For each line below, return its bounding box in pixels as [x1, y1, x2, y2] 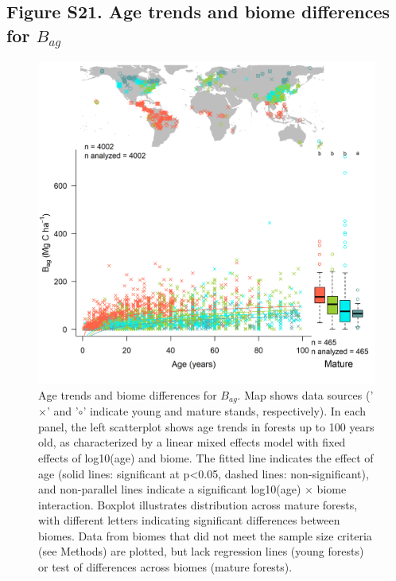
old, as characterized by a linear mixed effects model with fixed [38, 434, 346, 450]
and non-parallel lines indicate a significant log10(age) [38, 481, 301, 497]
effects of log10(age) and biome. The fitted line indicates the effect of [38, 449, 374, 466]
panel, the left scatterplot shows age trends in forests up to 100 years [38, 418, 375, 435]
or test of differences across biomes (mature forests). [38, 559, 293, 575]
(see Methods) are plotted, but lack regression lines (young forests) [38, 543, 364, 560]
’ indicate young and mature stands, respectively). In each [83, 403, 367, 419]
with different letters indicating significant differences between [38, 512, 340, 528]
